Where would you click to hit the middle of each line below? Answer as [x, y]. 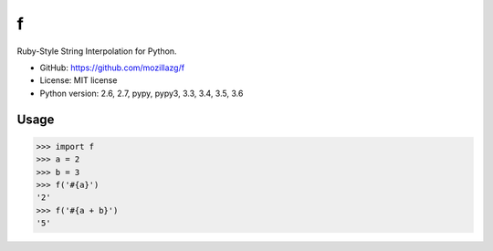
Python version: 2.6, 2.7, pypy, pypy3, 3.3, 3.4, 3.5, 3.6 [142, 93]
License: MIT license [79, 80]
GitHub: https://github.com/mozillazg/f [112, 68]
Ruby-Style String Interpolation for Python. [97, 51]
